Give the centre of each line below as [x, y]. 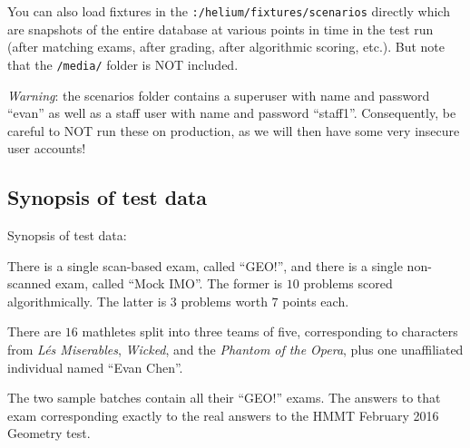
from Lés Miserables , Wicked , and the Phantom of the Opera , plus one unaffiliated [235, 350]
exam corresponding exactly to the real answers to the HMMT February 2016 [223, 415]
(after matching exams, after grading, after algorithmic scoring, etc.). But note [226, 47]
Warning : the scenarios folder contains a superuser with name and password [219, 95]
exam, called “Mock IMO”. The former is [169, 283]
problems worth [224, 301]
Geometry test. [49, 433]
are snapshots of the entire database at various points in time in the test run [220, 29]
